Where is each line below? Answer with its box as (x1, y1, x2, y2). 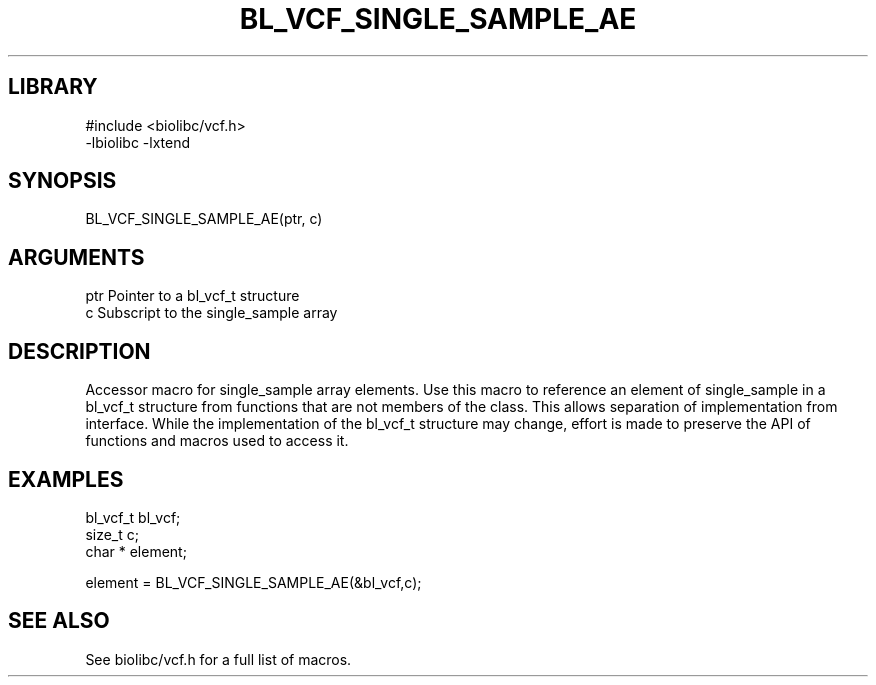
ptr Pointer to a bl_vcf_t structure (85, 287, 300, 305)
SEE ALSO (8, 608, 110, 634)
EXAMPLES (8, 466, 124, 492)
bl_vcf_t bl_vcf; (85, 508, 181, 526)
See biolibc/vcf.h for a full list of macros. (85, 650, 352, 668)
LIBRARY (8, 74, 98, 100)
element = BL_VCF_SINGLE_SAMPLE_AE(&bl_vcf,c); (85, 573, 422, 591)
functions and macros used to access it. (85, 432, 349, 450)
